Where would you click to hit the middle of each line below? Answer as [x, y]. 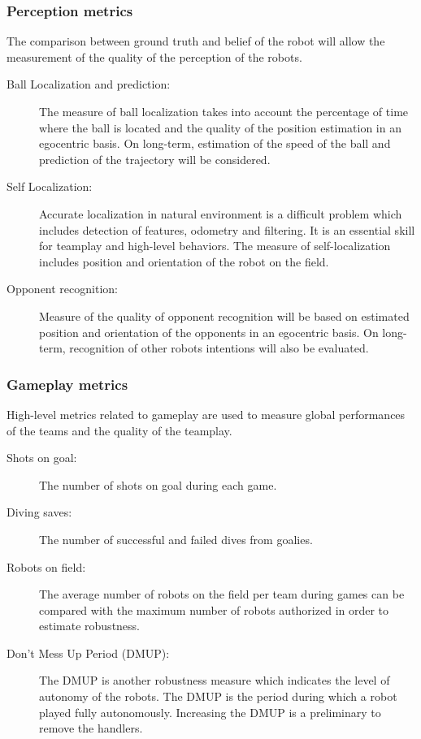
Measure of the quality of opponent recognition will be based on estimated [224, 315]
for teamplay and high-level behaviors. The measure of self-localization [215, 246]
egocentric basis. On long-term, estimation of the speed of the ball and [215, 143]
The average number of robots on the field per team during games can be [222, 594]
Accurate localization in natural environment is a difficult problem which [221, 213]
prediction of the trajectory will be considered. [155, 159]
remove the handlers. [91, 728]
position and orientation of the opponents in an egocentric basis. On [209, 332]
